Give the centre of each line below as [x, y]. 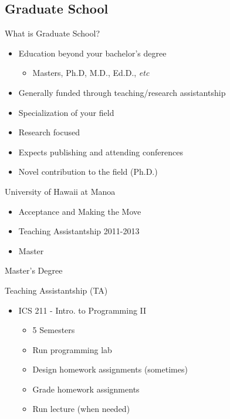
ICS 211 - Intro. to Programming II [82, 310]
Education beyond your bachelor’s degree [92, 53]
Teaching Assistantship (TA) [56, 290]
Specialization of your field [66, 112]
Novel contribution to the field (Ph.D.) [88, 172]
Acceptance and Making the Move [80, 211]
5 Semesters [54, 330]
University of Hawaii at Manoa [60, 191]
